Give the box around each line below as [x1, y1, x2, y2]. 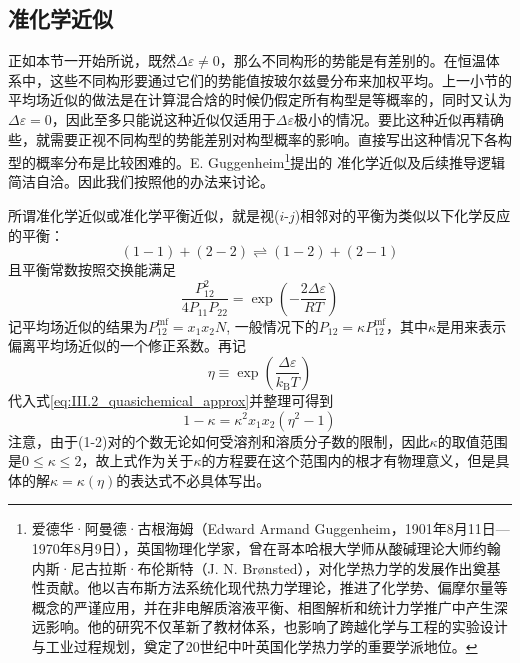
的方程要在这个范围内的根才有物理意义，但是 [201, 450, 496, 471]
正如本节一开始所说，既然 [8, 50, 176, 71]
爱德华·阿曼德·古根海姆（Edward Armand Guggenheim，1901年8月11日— [31, 518, 510, 539]
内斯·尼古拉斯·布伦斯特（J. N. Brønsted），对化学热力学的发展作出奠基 [31, 557, 501, 578]
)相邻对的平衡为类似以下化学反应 [294, 205, 511, 226]
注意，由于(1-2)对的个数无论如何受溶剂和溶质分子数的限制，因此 [8, 430, 430, 451]
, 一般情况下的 [226, 315, 319, 336]
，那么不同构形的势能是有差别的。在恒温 [219, 50, 486, 71]
